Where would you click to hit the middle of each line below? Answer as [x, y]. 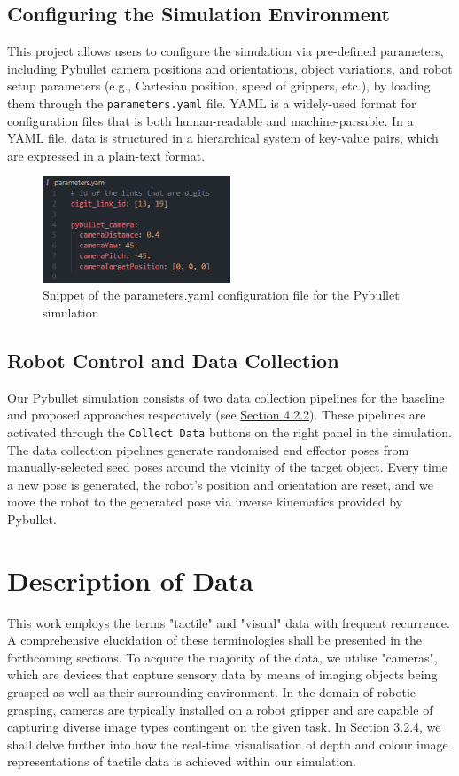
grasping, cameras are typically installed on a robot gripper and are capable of [220, 709]
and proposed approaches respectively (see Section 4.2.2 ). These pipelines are [217, 415]
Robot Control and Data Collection [173, 360]
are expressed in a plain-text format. [106, 155]
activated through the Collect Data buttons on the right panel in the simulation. [229, 431]
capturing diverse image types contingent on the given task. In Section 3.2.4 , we [224, 727]
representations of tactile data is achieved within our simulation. [182, 761]
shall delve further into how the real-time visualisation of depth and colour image [228, 744]
